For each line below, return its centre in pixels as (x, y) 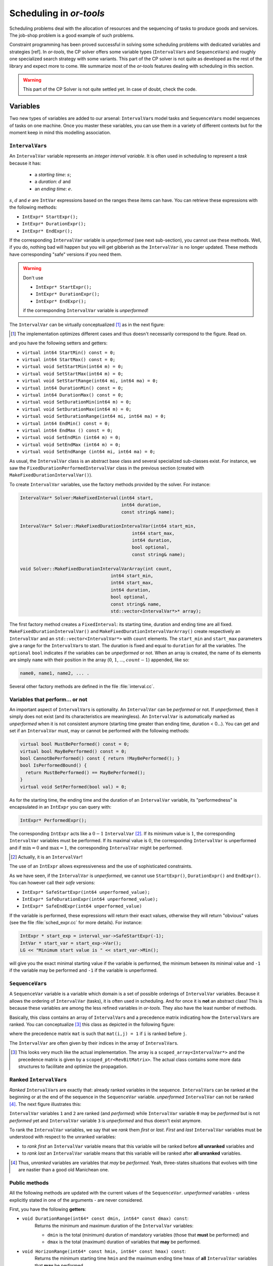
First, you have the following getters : (48, 1209)
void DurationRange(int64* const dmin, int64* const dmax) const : (105, 1218)
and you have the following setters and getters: (58, 343)
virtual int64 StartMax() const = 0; (69, 360)
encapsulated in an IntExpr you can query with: (60, 807)
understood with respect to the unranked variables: (63, 1137)
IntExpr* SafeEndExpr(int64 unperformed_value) (82, 906)
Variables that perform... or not (48, 699)
